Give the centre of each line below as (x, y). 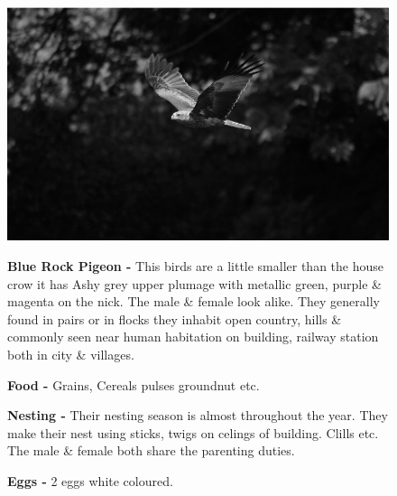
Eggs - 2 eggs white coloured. (90, 481)
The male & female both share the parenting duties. (151, 450)
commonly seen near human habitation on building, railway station (193, 337)
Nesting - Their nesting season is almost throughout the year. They (198, 415)
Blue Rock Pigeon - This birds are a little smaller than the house (196, 266)
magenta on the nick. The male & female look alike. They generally (194, 301)
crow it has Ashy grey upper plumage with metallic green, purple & (194, 283)
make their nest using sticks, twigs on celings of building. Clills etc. (193, 432)
